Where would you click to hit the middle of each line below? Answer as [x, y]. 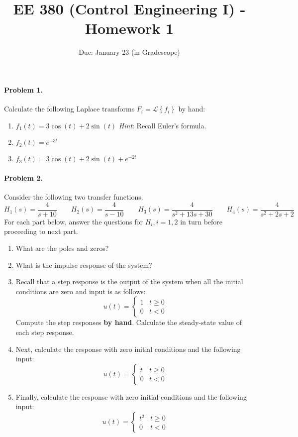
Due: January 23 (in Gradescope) [129, 52]
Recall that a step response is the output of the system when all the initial [129, 281]
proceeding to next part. [41, 231]
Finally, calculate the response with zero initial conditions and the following [131, 396]
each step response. [45, 332]
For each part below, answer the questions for [74, 221]
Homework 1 [129, 28]
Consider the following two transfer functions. [74, 197]
